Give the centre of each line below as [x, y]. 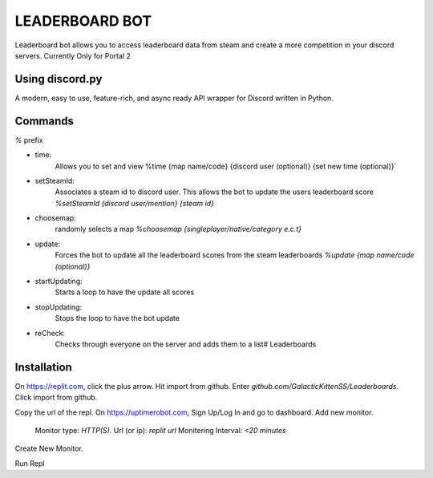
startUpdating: [59, 282]
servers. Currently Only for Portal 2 [73, 55]
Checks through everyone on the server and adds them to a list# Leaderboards [186, 344]
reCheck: [50, 333]
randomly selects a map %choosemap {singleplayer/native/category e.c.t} [178, 229]
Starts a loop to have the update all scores [125, 292]
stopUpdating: [59, 307]
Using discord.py [59, 79]
